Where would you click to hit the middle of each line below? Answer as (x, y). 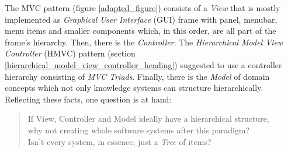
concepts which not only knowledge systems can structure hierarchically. (134, 88)
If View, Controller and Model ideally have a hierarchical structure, (148, 119)
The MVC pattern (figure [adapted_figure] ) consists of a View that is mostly (143, 8)
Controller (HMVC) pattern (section (70, 53)
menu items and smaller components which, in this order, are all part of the (140, 31)
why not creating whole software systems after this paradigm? (139, 130)
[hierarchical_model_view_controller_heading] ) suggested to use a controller (143, 64)
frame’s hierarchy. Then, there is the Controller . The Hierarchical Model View (144, 42)
